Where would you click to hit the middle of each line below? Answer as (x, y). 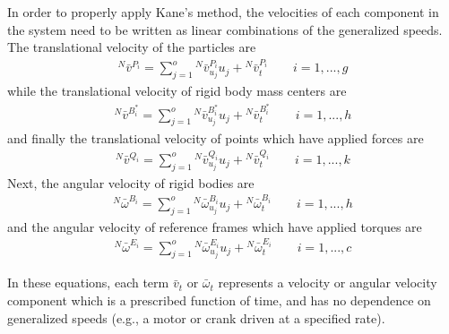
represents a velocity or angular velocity (328, 283)
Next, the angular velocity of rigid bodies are (131, 182)
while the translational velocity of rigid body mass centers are (177, 91)
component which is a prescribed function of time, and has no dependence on (219, 300)
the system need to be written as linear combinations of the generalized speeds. (225, 29)
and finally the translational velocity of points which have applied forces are (216, 137)
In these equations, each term (88, 283)
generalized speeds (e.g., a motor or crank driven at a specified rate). (196, 317)
